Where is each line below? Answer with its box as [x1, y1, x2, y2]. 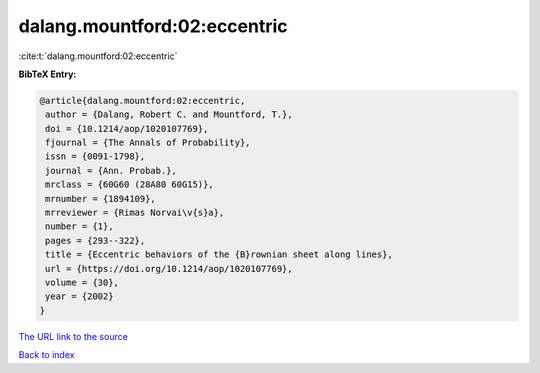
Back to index [18, 349, 75, 361]
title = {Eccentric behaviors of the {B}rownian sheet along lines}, [45, 249, 394, 260]
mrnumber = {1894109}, [45, 193, 157, 204]
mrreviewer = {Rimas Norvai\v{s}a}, [45, 207, 225, 219]
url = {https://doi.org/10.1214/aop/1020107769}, [45, 263, 294, 274]
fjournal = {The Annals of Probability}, [45, 137, 251, 149]
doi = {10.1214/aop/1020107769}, [45, 123, 209, 134]
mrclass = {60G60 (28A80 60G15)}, [45, 179, 214, 190]
